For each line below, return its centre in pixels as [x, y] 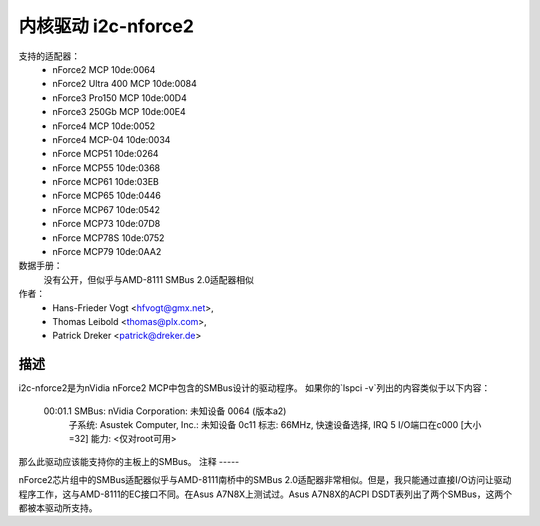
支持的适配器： [49, 56]
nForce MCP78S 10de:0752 [108, 237]
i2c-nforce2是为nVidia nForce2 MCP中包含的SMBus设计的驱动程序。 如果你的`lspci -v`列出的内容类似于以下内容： [254, 388]
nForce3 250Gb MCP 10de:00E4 [119, 112]
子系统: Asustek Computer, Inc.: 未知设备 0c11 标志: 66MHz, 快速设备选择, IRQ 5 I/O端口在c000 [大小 [275, 425]
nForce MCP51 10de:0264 [105, 154]
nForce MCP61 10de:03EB [105, 182]
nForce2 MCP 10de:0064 [104, 69]
